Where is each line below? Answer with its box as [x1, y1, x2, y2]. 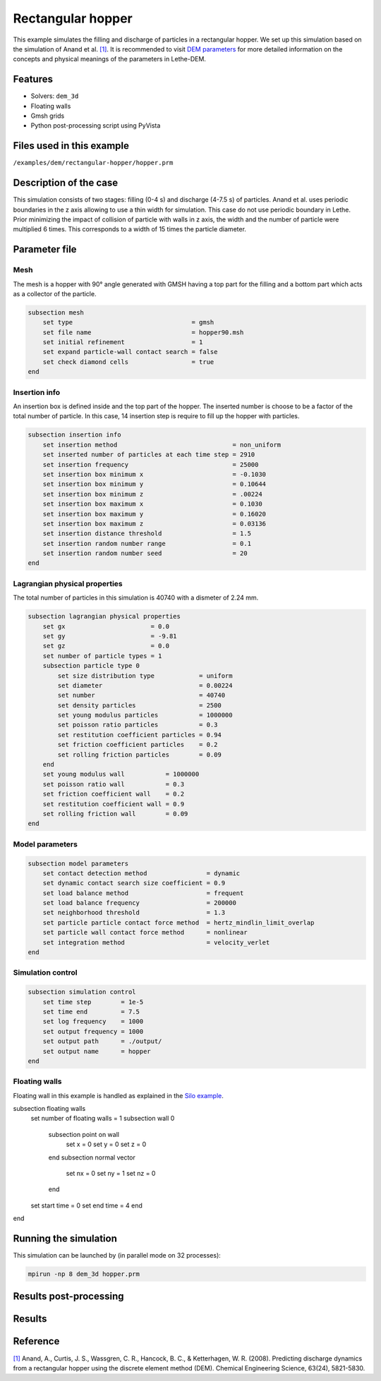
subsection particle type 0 [42, 662, 140, 670]
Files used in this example [13, 140, 130, 152]
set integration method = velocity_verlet [42, 938, 270, 947]
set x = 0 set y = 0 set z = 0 [66, 1140, 147, 1149]
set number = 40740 [57, 691, 226, 700]
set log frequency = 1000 [42, 1018, 144, 1026]
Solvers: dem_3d [30, 92, 79, 100]
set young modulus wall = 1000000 [42, 770, 200, 779]
